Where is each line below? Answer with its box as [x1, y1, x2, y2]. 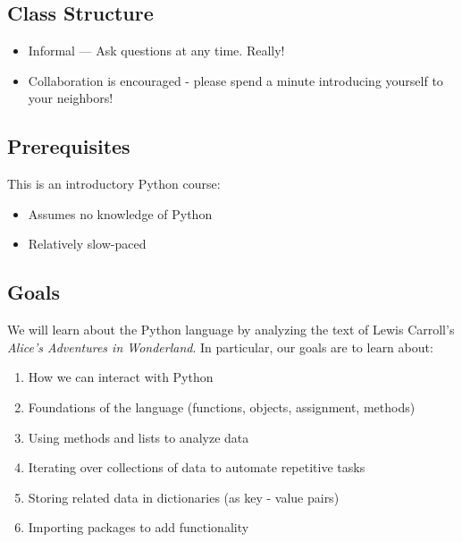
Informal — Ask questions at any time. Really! [28, 41, 285, 60]
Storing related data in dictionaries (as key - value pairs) [28, 487, 340, 506]
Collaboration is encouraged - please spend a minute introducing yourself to [28, 71, 443, 89]
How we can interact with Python [28, 368, 214, 386]
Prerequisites [7, 132, 130, 160]
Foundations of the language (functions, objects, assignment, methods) [28, 397, 416, 416]
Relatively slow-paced [28, 234, 147, 253]
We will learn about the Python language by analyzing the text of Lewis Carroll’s [7, 320, 455, 339]
